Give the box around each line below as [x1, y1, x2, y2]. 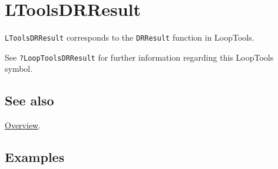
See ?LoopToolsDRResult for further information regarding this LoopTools [5, 51, 274, 63]
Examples [5, 148, 65, 166]
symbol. [5, 62, 33, 75]
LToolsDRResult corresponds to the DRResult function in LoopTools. [5, 31, 254, 44]
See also [5, 91, 54, 110]
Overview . [5, 119, 41, 131]
